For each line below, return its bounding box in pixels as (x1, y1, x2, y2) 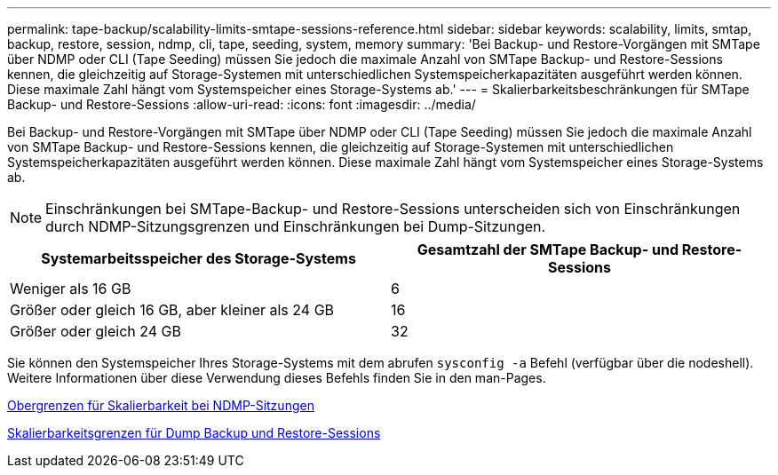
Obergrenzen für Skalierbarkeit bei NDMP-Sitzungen (7, 398, 314, 413)
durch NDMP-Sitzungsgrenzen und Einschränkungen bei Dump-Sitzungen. (45, 218, 546, 235)
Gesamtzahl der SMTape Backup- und (417, 241, 679, 258)
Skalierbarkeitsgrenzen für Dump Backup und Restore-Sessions (7, 425, 381, 440)
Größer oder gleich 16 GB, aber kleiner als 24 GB (10, 301, 335, 319)
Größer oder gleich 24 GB (10, 322, 181, 340)
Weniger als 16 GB (10, 280, 131, 297)
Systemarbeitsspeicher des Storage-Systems (41, 249, 356, 267)
